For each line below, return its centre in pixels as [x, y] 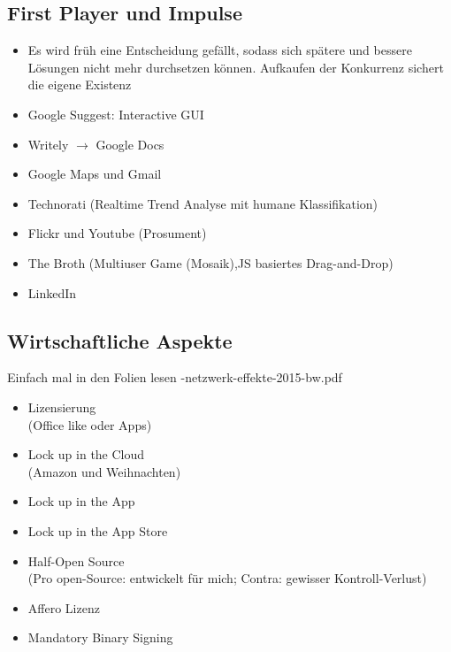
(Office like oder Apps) [90, 424]
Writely [48, 144]
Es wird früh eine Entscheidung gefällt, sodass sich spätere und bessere [220, 50]
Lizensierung [62, 407]
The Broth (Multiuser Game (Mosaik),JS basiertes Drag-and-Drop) [210, 262]
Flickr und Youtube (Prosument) [117, 233]
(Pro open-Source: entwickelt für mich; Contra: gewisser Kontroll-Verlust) [227, 578]
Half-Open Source [76, 560]
